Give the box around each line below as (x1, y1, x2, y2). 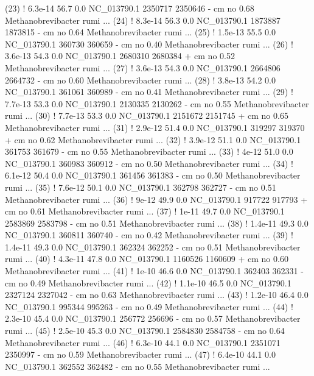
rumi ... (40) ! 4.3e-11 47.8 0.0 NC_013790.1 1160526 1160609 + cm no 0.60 (5, 252, 288, 265)
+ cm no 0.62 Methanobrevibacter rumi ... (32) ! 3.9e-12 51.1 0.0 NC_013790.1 (5, 133, 301, 146)
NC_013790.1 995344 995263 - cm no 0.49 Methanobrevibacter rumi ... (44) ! (5, 300, 293, 313)
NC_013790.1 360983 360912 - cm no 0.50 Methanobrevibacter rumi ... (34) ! (5, 157, 293, 169)
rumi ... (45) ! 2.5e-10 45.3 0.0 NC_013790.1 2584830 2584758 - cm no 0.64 (5, 324, 285, 337)
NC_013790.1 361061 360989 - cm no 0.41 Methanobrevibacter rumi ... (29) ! (5, 85, 293, 98)
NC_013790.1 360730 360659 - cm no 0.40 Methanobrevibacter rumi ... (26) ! (5, 37, 293, 50)
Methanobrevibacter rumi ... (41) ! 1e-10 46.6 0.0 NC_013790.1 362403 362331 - (5, 264, 304, 277)
